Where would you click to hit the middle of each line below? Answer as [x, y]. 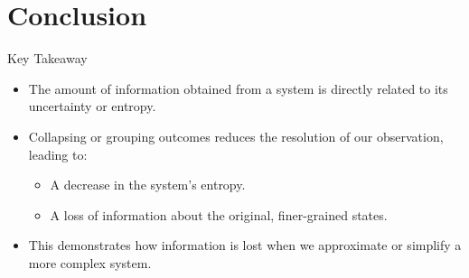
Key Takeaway [47, 58]
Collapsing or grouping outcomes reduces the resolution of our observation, [236, 136]
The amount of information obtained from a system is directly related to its [238, 88]
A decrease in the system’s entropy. [148, 185]
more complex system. [90, 262]
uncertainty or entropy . [92, 106]
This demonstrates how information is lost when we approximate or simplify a [245, 245]
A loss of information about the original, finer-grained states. [219, 214]
